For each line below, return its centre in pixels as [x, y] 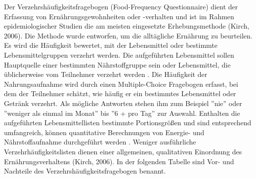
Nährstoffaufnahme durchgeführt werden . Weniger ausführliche [100, 142]
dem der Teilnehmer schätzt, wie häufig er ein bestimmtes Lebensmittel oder [120, 93]
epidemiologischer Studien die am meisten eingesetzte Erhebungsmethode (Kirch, [127, 26]
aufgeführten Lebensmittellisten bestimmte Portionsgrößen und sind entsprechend [128, 123]
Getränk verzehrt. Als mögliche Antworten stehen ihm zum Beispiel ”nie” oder [123, 103]
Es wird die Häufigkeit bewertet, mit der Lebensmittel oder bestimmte [111, 45]
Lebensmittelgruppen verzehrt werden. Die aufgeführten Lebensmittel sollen [119, 54]
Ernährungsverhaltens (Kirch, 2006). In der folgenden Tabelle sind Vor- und [119, 161]
